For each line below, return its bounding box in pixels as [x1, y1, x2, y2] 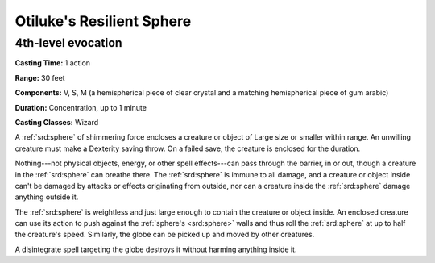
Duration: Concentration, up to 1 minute [14, 102, 147, 112]
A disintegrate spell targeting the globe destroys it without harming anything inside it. [14, 244, 297, 254]
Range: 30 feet [14, 73, 65, 82]
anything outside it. [14, 192, 79, 202]
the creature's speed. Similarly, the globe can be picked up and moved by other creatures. [14, 230, 315, 240]
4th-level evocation [14, 35, 122, 50]
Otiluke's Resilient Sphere [14, 12, 192, 30]
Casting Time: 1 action [14, 58, 91, 68]
